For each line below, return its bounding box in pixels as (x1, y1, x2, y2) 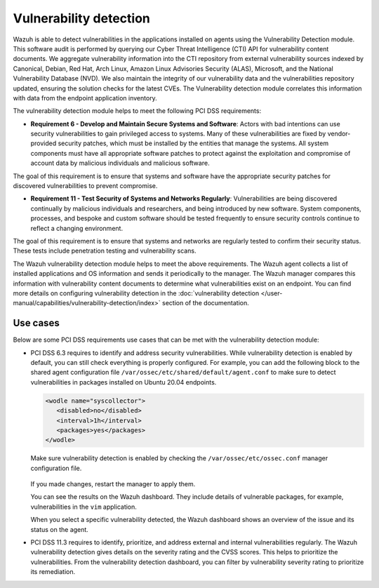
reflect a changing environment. (30, 224, 123, 232)
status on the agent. (30, 525, 89, 533)
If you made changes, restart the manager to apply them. (30, 480, 196, 488)
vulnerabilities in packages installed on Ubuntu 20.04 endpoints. (30, 377, 217, 386)
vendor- (327, 130, 351, 138)
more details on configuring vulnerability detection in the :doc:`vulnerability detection (13, 288, 260, 298)
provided (30, 139, 57, 147)
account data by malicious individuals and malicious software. (30, 159, 210, 168)
